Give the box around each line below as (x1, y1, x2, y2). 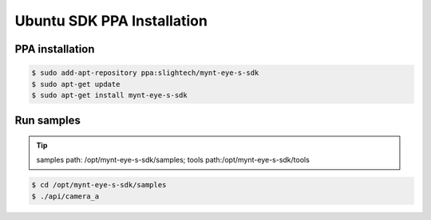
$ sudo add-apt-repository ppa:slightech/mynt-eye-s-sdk (31, 69, 259, 77)
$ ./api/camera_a (31, 191, 100, 201)
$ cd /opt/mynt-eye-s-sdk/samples (31, 180, 167, 190)
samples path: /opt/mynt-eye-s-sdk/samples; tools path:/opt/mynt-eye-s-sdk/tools (36, 155, 310, 165)
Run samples (14, 114, 81, 128)
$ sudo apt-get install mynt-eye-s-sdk (31, 90, 188, 100)
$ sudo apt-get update (31, 80, 121, 88)
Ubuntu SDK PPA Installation (14, 12, 208, 29)
